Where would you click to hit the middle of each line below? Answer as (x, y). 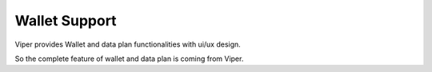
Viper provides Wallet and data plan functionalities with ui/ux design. (128, 44)
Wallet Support (66, 21)
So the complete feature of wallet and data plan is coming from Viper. (129, 59)
